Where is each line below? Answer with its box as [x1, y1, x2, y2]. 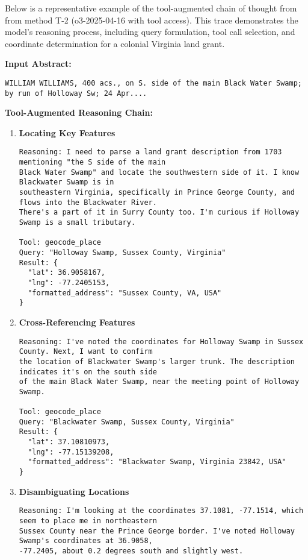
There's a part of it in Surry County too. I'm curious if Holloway [19, 208, 300, 217]
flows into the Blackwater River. [19, 198, 157, 207]
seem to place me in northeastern [19, 517, 157, 525]
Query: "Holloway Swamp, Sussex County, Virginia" [19, 248, 226, 257]
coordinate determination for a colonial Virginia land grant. [5, 37, 225, 49]
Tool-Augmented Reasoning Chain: [5, 106, 153, 119]
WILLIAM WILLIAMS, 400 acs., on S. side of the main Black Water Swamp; [5, 78, 302, 87]
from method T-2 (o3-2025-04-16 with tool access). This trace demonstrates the [5, 13, 298, 26]
